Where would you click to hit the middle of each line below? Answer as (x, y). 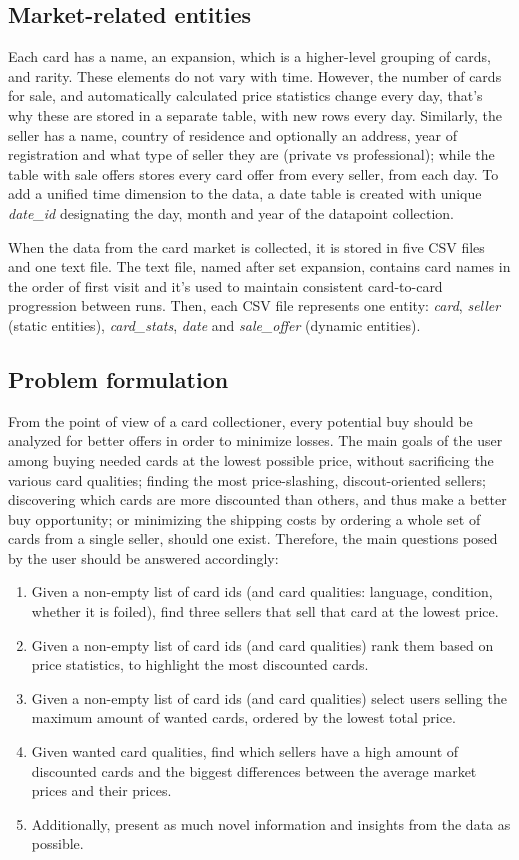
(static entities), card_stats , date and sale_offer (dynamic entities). (214, 324)
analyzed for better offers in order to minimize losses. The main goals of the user (255, 440)
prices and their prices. (101, 790)
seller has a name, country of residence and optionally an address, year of (232, 134)
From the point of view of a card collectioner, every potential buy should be (240, 420)
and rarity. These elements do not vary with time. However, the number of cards (255, 75)
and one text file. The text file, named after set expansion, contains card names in (259, 266)
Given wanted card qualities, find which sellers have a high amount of (245, 751)
